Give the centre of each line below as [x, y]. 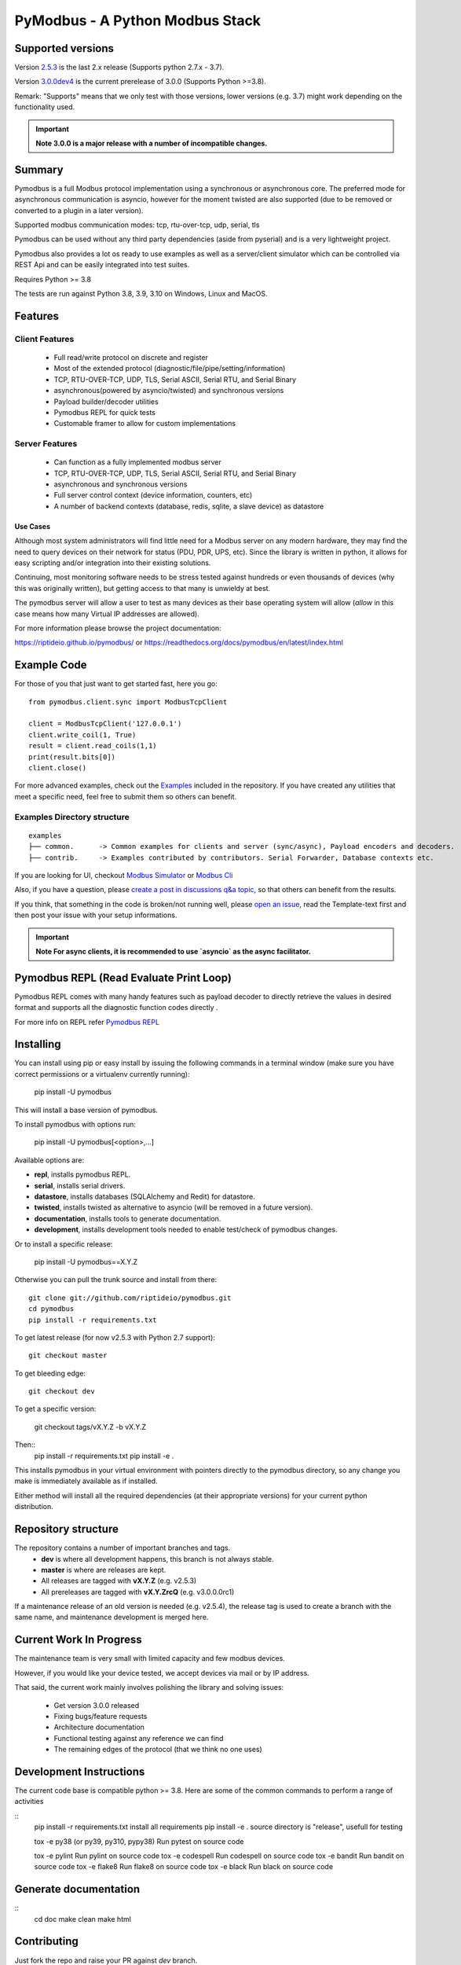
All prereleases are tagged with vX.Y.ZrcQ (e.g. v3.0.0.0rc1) [138, 1592]
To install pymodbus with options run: [75, 1125]
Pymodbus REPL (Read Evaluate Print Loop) [123, 977]
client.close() [58, 768]
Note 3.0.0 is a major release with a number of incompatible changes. [152, 143]
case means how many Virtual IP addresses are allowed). [107, 614]
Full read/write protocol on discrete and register [131, 358]
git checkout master [68, 1355]
